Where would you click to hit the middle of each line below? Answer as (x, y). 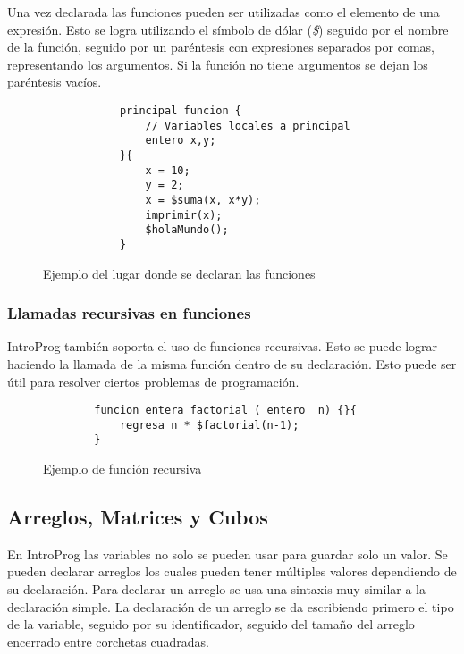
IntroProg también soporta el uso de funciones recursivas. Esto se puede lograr (223, 346)
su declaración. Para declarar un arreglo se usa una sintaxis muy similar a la (216, 589)
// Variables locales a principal (248, 126)
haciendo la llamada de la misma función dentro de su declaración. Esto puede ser (232, 363)
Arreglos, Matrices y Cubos (138, 517)
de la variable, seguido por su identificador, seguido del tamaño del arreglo (211, 624)
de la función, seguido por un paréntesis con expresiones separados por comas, (221, 47)
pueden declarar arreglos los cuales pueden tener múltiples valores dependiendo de (232, 571)
